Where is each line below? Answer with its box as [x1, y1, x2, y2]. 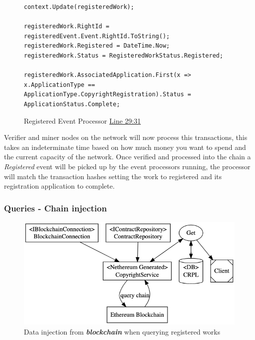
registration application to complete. [4, 181, 115, 191]
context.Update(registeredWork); [24, 3, 134, 10]
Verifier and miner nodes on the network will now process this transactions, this [4, 132, 248, 142]
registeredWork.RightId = [24, 23, 109, 30]
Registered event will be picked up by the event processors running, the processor [4, 161, 251, 171]
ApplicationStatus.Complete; [24, 100, 120, 108]
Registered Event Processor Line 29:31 [24, 115, 141, 126]
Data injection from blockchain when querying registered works [24, 326, 220, 337]
